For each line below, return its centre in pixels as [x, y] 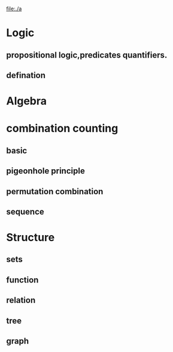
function [22, 280]
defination [26, 75]
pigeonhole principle [45, 171]
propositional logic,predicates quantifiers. [87, 55]
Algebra [26, 101]
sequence [25, 211]
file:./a [14, 9]
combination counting [62, 129]
